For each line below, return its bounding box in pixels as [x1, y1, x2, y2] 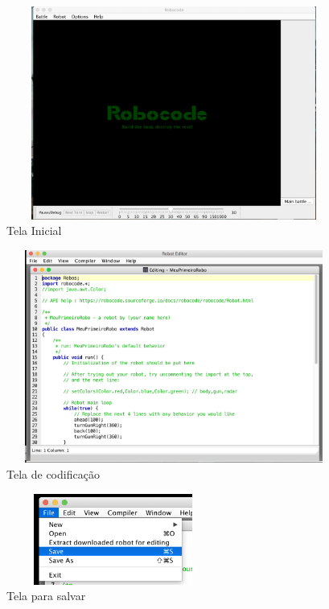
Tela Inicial [6, 222, 62, 239]
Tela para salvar [6, 587, 86, 604]
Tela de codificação [6, 465, 100, 482]
